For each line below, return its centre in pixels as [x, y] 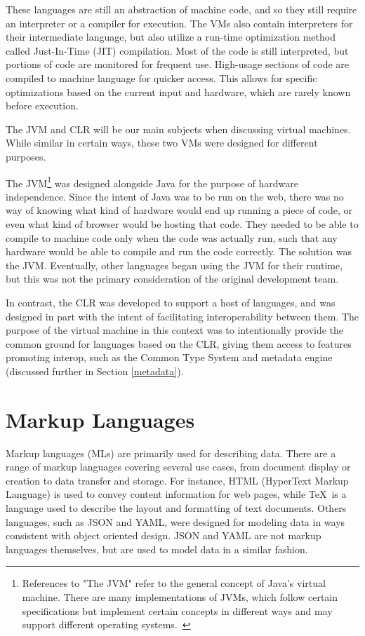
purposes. [26, 156]
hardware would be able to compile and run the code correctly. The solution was [179, 251]
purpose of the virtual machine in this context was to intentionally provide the [175, 330]
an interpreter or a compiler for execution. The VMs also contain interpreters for [179, 23]
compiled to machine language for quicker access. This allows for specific [161, 77]
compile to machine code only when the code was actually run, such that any [172, 237]
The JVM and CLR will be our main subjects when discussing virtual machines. [178, 129]
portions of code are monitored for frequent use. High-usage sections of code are [178, 64]
